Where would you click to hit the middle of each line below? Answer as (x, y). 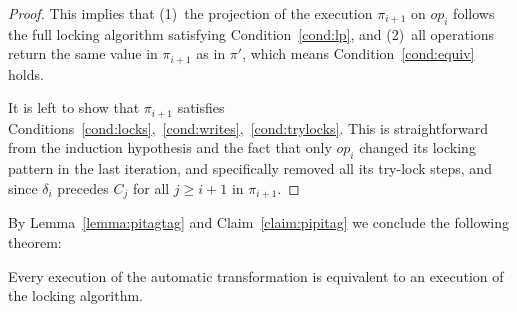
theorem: (35, 241)
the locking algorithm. (76, 295)
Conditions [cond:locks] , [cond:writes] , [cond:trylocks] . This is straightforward (248, 127)
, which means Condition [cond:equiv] (358, 53)
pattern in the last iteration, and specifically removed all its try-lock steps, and (250, 168)
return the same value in (83, 53)
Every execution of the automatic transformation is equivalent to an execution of (256, 275)
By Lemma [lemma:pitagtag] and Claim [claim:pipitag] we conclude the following (258, 222)
